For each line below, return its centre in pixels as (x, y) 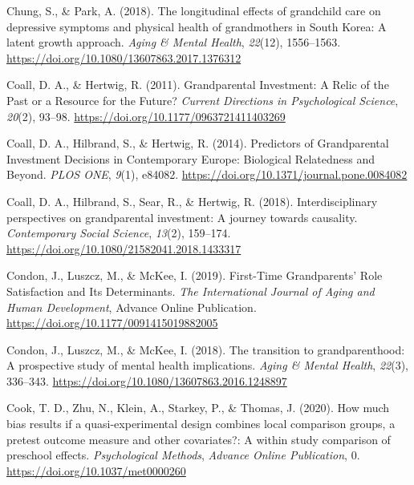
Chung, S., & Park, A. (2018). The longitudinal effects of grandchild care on (194, 10)
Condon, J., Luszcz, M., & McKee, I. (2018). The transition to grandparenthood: (206, 349)
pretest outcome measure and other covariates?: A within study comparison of (199, 439)
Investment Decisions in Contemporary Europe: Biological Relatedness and (191, 158)
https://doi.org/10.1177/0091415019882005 (112, 323)
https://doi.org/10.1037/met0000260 (96, 470)
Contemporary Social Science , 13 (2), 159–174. (119, 233)
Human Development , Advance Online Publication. (132, 307)
